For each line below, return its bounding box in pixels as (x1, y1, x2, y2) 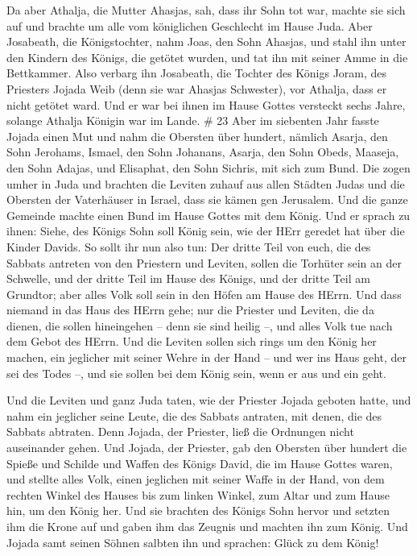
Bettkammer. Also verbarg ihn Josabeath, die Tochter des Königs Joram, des (6, 64, 387, 81)
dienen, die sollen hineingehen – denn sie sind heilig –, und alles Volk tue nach (6, 317, 393, 334)
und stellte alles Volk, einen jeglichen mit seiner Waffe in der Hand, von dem (6, 471, 385, 488)
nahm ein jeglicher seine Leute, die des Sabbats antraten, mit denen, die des (6, 407, 382, 424)
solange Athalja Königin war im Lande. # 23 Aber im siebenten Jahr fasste (6, 112, 379, 129)
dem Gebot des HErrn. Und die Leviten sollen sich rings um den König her (6, 333, 377, 350)
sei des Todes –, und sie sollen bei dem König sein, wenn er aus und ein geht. (6, 364, 386, 381)
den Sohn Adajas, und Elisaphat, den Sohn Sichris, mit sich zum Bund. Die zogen (6, 159, 411, 176)
